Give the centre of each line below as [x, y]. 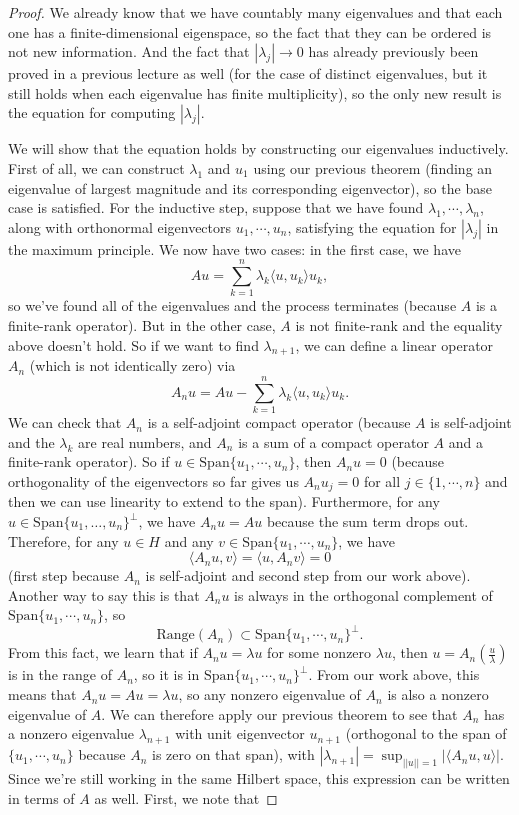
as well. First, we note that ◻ [186, 797]
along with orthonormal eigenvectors [120, 226]
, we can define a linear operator [394, 344]
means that [42, 694]
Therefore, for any [63, 540]
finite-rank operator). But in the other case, [142, 325]
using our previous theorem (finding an [373, 167]
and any [189, 540]
